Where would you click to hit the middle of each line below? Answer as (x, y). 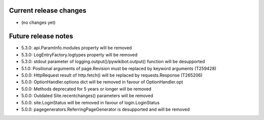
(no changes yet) (38, 22)
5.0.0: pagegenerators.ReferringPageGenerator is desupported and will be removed (106, 109)
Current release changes (48, 10)
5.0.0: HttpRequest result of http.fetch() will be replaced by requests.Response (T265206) (112, 75)
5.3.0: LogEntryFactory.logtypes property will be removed (79, 55)
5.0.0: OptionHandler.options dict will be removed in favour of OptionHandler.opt (102, 82)
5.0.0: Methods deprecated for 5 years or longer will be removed (86, 89)
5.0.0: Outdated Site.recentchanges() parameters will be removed (87, 96)
